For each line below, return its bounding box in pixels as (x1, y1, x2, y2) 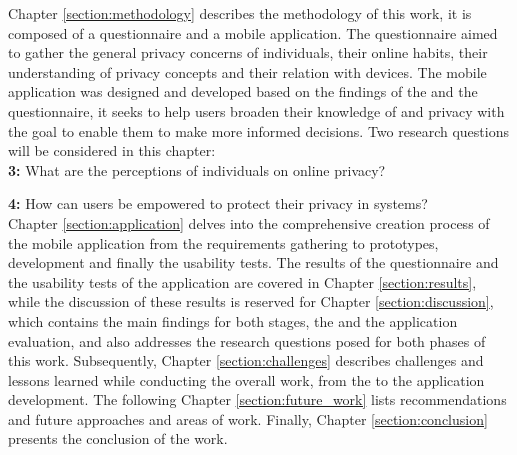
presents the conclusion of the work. (8, 428, 228, 449)
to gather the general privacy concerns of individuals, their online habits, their (8, 42, 488, 63)
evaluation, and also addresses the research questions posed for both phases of (8, 330, 486, 351)
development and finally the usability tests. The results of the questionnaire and (8, 252, 499, 273)
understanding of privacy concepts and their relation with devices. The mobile (8, 61, 487, 82)
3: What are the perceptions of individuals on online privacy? (8, 159, 386, 180)
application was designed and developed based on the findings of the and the (8, 81, 478, 102)
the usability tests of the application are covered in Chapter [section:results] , (8, 271, 477, 292)
